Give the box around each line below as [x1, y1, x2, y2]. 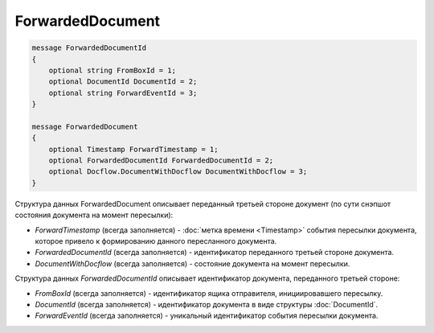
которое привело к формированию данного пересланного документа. [35, 236, 277, 245]
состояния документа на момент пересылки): [14, 210, 174, 220]
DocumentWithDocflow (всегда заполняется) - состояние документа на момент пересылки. [35, 258, 350, 269]
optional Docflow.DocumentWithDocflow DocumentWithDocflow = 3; [48, 167, 308, 176]
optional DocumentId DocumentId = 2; [48, 77, 198, 86]
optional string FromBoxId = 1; [48, 65, 177, 75]
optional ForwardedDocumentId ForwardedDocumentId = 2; [48, 156, 274, 165]
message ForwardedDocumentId [31, 43, 147, 52]
